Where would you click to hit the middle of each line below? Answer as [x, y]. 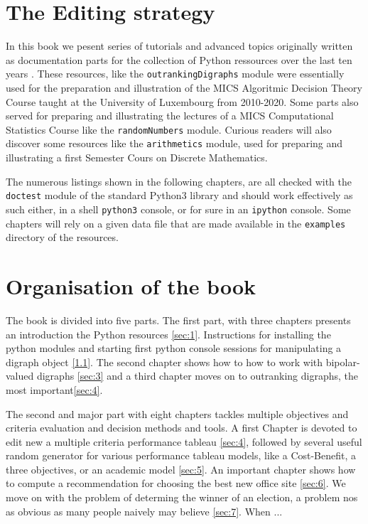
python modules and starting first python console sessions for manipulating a [174, 348]
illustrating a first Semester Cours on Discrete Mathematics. [137, 157]
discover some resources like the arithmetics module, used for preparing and [174, 143]
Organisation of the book [131, 286]
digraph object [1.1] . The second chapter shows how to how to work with [164, 362]
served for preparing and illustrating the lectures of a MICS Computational [170, 116]
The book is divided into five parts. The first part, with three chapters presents [178, 320]
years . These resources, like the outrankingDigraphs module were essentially [175, 74]
